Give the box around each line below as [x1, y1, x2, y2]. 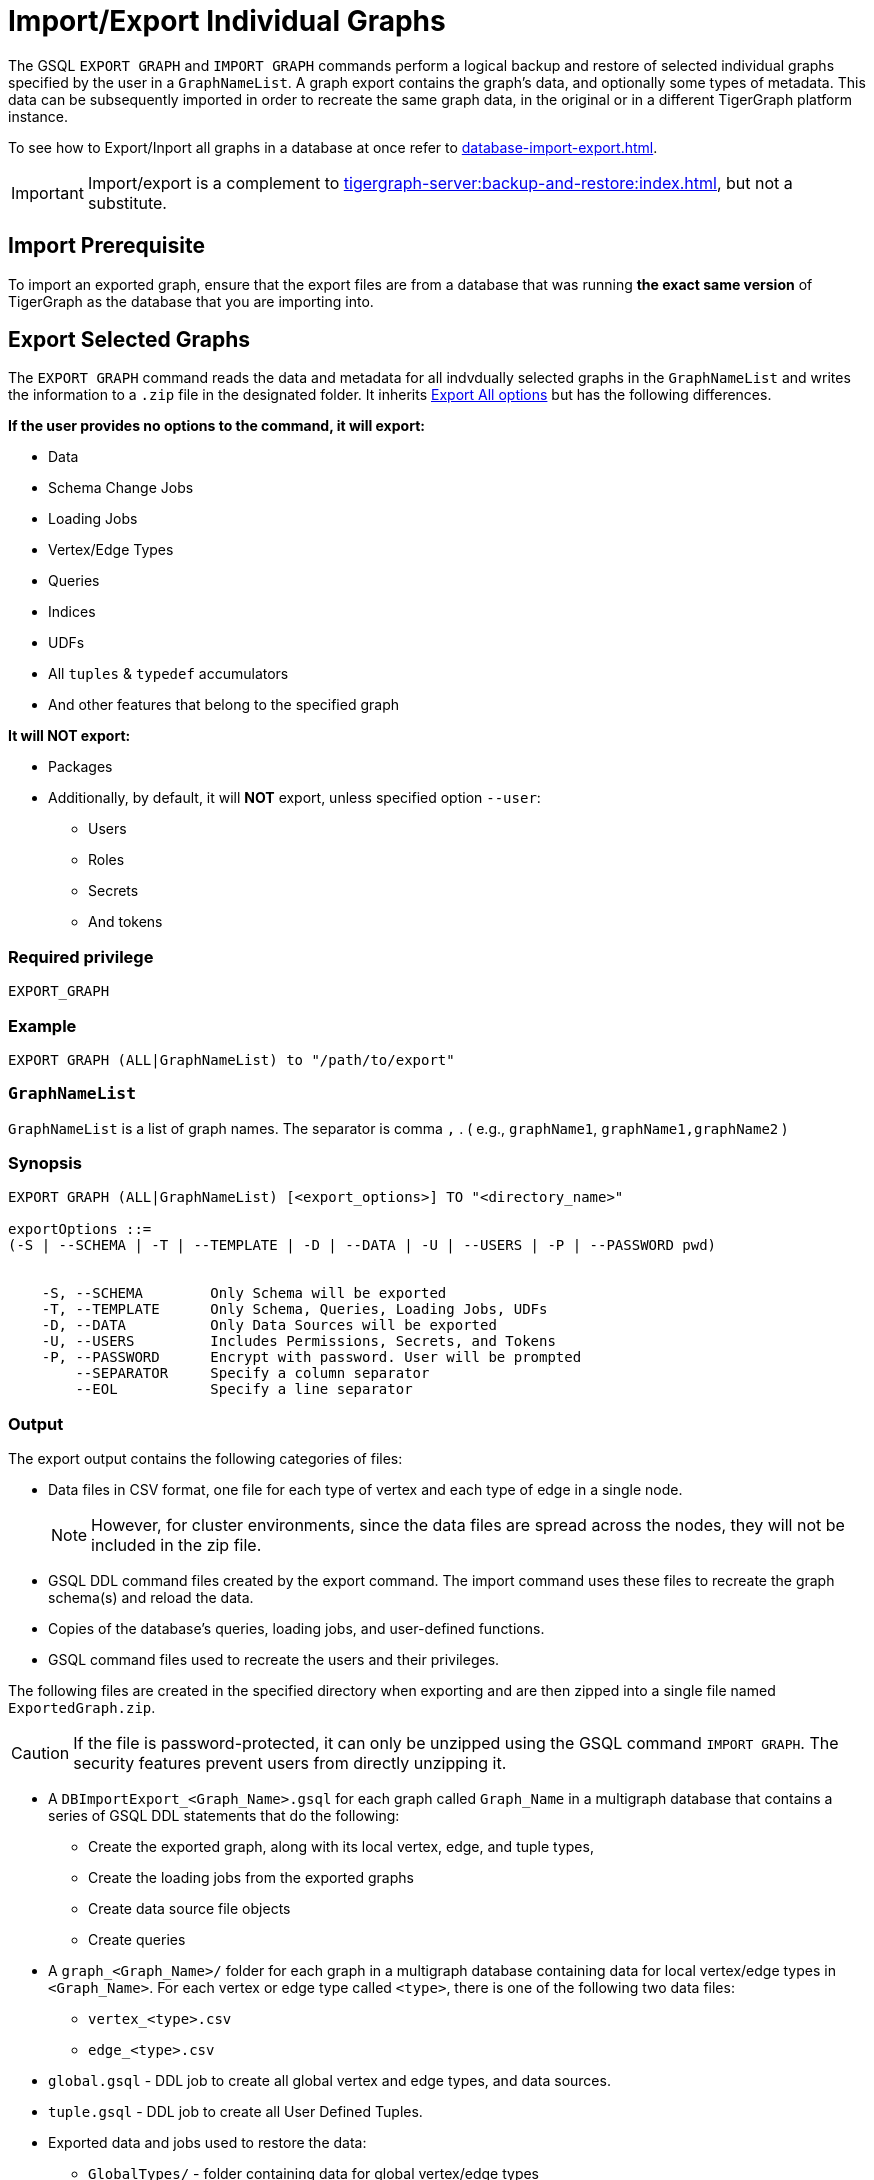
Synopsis [8, 1153, 82, 1174]
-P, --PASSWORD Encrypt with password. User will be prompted [41, 1349, 582, 1366]
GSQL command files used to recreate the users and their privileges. [48, 1651, 500, 1669]
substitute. [87, 192, 167, 213]
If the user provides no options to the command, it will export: [8, 417, 425, 435]
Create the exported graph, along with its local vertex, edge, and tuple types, [88, 1838, 594, 1856]
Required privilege [8, 946, 154, 967]
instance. [8, 107, 69, 125]
